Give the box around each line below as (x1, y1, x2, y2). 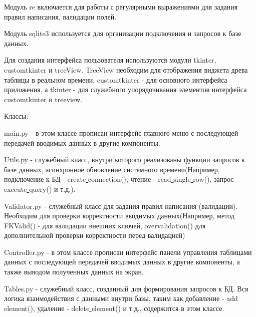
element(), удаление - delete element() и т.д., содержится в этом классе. (4, 302, 224, 313)
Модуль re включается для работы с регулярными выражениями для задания (4, 2, 238, 12)
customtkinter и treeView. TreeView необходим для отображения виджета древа (4, 64, 248, 75)
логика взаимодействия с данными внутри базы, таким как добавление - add (4, 293, 238, 303)
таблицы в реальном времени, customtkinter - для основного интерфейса (4, 74, 227, 85)
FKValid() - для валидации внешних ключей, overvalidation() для (4, 220, 206, 230)
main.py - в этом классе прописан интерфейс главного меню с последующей (4, 127, 238, 138)
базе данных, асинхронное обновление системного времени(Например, (4, 164, 220, 174)
